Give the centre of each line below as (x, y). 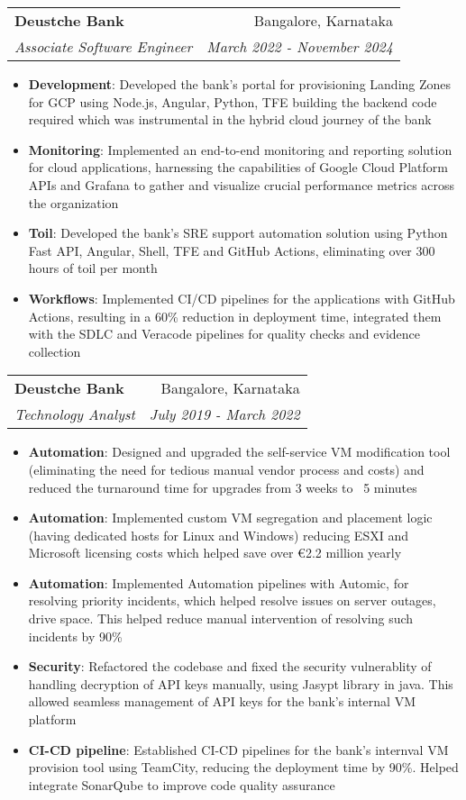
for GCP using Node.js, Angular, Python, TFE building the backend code (233, 101)
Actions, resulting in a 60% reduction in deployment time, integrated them (235, 316)
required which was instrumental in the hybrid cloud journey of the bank (230, 119)
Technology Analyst (75, 414)
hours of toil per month (93, 268)
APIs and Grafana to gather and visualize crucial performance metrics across (242, 184)
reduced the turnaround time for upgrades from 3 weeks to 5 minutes (223, 487)
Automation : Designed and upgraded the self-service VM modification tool (239, 452)
